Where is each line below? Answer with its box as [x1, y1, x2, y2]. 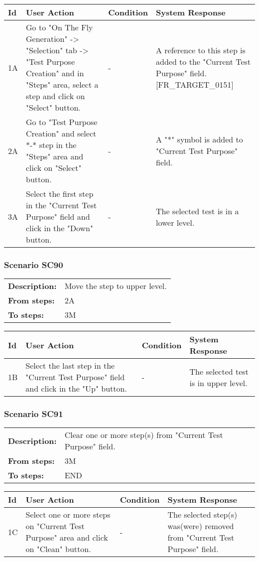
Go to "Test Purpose [26, 116, 98, 128]
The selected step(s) [167, 509, 238, 521]
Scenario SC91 [4, 408, 63, 420]
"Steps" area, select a [26, 79, 99, 90]
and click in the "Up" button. [25, 383, 127, 395]
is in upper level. [189, 377, 248, 389]
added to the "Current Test [155, 56, 251, 67]
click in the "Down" [26, 222, 93, 234]
